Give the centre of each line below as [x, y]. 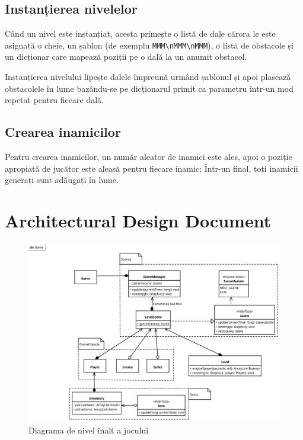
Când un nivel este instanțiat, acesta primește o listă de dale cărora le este [140, 33]
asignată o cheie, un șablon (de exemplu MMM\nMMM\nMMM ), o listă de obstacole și [149, 45]
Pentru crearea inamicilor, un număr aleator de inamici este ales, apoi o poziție [149, 157]
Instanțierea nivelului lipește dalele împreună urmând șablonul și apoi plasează [148, 77]
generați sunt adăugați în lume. [62, 180]
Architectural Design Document [138, 220]
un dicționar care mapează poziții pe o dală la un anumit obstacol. [126, 57]
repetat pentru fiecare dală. [54, 100]
